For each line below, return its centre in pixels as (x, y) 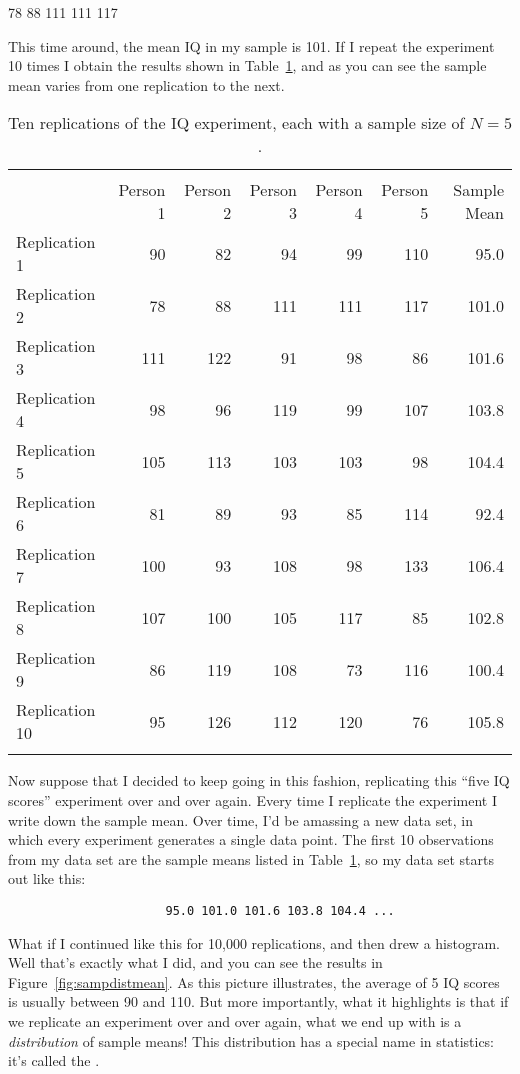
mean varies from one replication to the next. (146, 84)
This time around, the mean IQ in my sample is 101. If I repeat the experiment (251, 45)
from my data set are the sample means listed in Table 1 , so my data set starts (251, 858)
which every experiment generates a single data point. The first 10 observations (251, 839)
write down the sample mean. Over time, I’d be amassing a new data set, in (241, 819)
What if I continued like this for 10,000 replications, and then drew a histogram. (254, 942)
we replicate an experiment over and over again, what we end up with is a (235, 1020)
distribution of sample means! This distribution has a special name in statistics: (251, 1040)
